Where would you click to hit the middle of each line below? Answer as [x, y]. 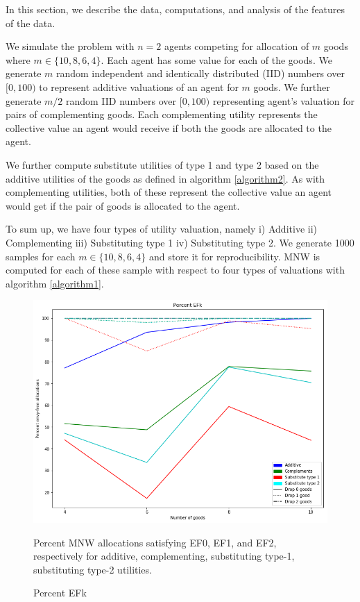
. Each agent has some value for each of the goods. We [216, 59]
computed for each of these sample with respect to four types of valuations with [175, 270]
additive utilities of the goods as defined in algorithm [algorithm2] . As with [165, 178]
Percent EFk [60, 593]
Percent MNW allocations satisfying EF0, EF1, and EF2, [155, 542]
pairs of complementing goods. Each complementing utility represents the [162, 114]
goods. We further [292, 86]
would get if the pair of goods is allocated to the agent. [123, 205]
